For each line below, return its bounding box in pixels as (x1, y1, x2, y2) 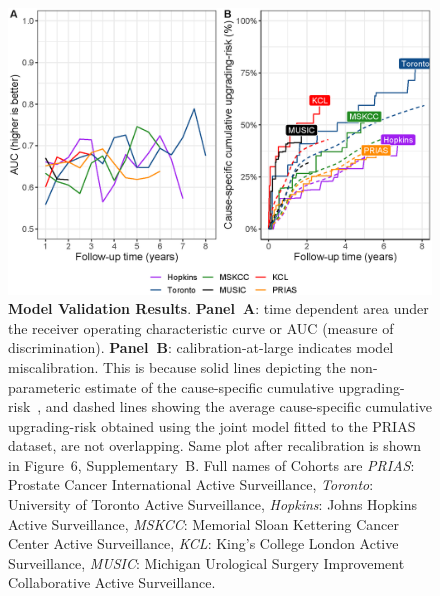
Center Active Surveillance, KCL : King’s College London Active (8, 533, 399, 554)
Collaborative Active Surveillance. (8, 572, 216, 593)
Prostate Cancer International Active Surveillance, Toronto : (8, 474, 374, 495)
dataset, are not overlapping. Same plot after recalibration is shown (8, 435, 422, 456)
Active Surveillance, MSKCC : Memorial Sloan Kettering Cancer (8, 513, 399, 534)
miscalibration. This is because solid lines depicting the (8, 356, 346, 377)
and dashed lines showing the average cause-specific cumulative (45, 396, 433, 417)
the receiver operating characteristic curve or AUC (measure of (8, 317, 394, 338)
